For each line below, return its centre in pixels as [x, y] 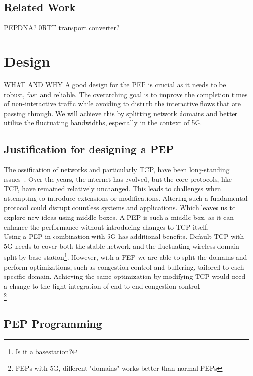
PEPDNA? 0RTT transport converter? [62, 28]
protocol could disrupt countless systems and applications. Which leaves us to [120, 208]
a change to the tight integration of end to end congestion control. [102, 286]
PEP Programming [53, 324]
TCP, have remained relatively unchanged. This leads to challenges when [113, 188]
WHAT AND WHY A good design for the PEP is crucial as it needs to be [115, 84]
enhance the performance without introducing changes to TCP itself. [107, 227]
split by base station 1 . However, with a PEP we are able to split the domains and [126, 257]
